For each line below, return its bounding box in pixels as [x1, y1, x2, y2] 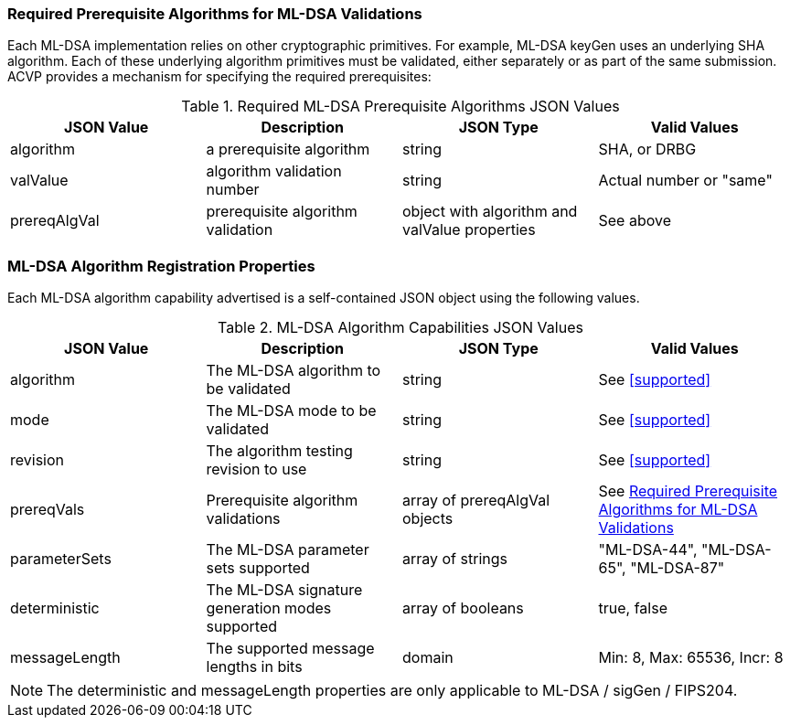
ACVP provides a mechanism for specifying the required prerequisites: [7, 69, 432, 85]
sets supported [206, 559, 310, 578]
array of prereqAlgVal [402, 491, 550, 510]
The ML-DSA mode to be [206, 401, 377, 421]
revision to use [206, 460, 307, 479]
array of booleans [402, 599, 524, 618]
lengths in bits [206, 657, 303, 677]
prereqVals [10, 500, 85, 519]
